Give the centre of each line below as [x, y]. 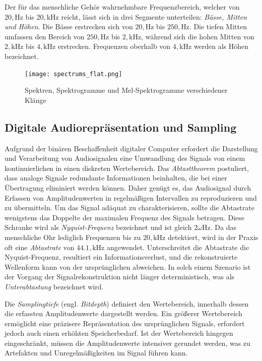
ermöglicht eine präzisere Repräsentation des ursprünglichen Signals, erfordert [125, 323]
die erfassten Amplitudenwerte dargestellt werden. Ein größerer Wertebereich [123, 313]
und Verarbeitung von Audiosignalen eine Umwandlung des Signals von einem [125, 158]
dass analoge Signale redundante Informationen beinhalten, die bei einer [116, 178]
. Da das [223, 227]
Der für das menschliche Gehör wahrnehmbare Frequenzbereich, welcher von [122, 7]
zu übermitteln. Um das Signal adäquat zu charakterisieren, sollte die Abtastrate [129, 207]
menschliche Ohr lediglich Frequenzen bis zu [73, 237]
